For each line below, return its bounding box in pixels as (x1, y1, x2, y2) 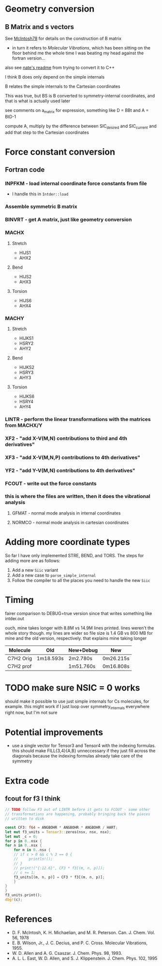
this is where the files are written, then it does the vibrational (5, 493, 151, 500)
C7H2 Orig (7, 655, 32, 661)
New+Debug (68, 646, 98, 653)
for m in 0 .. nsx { (14, 848, 51, 853)
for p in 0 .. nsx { (5, 838, 42, 843)
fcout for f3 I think (5, 794, 60, 803)
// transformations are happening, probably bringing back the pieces (5, 812, 150, 817)
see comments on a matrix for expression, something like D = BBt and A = (5, 108, 149, 114)
